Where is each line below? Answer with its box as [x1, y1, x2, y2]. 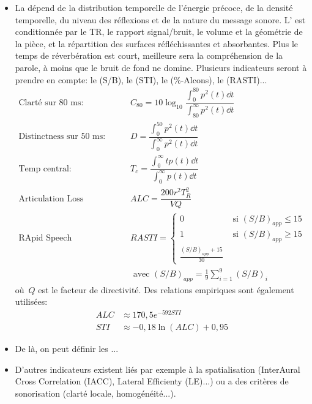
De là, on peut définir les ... [15, 342, 119, 355]
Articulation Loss [18, 194, 84, 203]
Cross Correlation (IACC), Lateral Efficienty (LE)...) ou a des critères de [15, 375, 289, 387]
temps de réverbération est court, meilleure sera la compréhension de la [15, 49, 283, 62]
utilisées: [15, 295, 48, 308]
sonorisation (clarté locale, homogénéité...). [15, 386, 176, 399]
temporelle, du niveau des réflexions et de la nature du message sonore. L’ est [15, 13, 306, 26]
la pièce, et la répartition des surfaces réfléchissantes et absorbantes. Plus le [15, 37, 299, 50]
